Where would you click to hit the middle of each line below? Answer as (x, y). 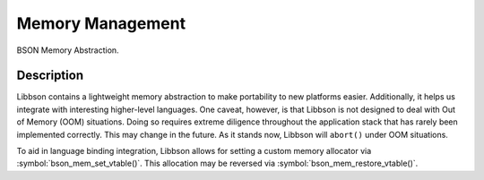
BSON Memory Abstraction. (68, 50)
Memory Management (101, 23)
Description (50, 76)
